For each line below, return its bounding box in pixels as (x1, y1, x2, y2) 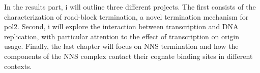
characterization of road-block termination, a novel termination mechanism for (4, 11, 249, 22)
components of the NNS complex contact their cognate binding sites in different (4, 50, 253, 61)
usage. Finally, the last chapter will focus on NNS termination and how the (4, 41, 239, 51)
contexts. (4, 60, 32, 71)
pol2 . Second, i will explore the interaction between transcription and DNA (4, 21, 239, 32)
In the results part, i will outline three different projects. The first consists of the (4, 2, 256, 12)
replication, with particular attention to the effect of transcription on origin (4, 31, 239, 41)
